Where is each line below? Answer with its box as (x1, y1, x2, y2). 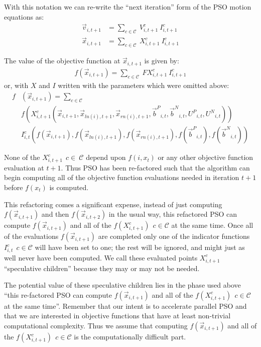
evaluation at (4, 162, 44, 172)
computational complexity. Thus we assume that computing (4, 320, 188, 330)
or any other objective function (158, 152, 253, 162)
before (4, 182, 23, 192)
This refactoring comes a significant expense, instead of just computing (4, 199, 222, 209)
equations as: (4, 11, 44, 22)
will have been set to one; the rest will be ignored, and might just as (35, 242, 245, 252)
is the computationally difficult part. (74, 331, 186, 341)
